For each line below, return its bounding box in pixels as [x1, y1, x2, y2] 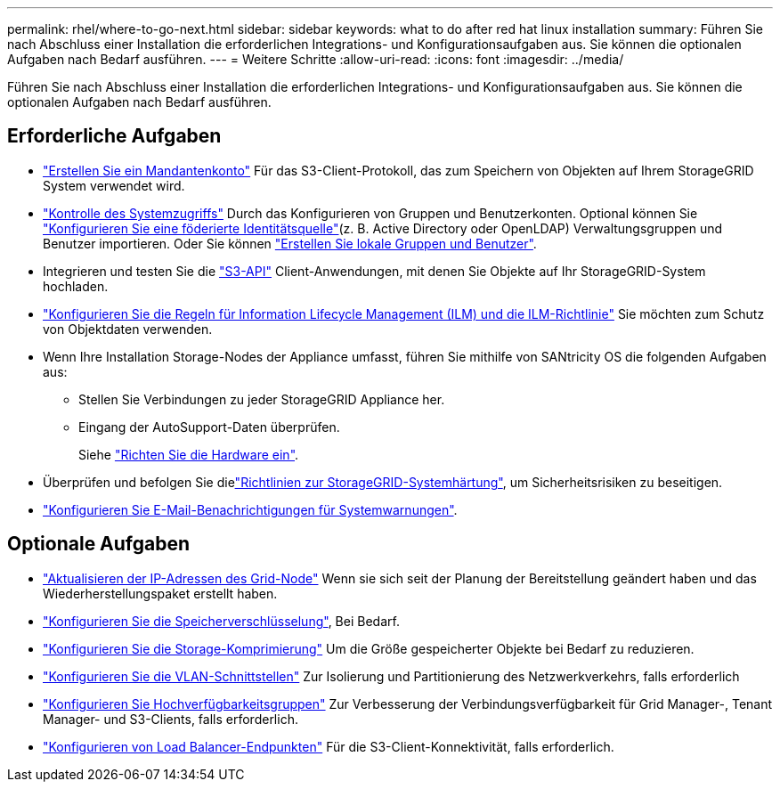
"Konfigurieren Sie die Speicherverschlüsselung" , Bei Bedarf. [43, 613, 400, 629]
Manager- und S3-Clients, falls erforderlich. [43, 711, 298, 727]
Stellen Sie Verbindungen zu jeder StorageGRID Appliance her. [78, 391, 445, 407]
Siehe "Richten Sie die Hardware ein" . [78, 446, 299, 462]
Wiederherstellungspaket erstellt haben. [43, 585, 278, 601]
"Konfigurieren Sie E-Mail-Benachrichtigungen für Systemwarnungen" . [43, 501, 458, 517]
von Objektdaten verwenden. [43, 321, 213, 337]
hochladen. [43, 278, 109, 294]
